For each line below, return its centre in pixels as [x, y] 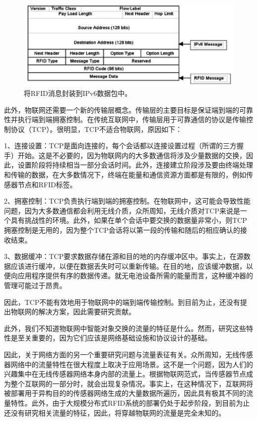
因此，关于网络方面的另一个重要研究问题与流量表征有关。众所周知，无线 [122, 354]
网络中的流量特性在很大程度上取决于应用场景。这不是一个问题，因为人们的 [132, 364]
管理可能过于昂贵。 [35, 285]
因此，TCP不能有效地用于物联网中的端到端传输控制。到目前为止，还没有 [122, 302]
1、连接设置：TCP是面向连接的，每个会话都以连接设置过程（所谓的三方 [120, 146]
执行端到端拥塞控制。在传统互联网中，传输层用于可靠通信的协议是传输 [132, 119]
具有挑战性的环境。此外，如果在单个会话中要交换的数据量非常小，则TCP [129, 220]
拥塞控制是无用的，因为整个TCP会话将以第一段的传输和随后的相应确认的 [122, 230]
